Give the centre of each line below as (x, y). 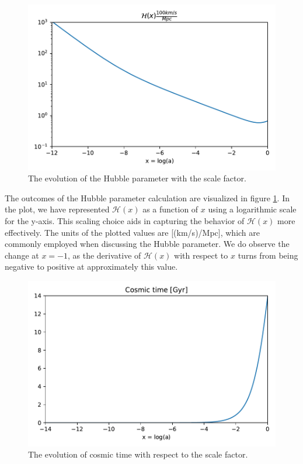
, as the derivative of (104, 255)
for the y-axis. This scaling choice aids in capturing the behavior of (125, 221)
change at (22, 255)
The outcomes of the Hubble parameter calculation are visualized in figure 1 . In (147, 197)
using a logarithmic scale (252, 209)
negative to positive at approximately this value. (91, 267)
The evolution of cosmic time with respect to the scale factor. (138, 454)
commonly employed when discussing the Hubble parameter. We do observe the (147, 244)
